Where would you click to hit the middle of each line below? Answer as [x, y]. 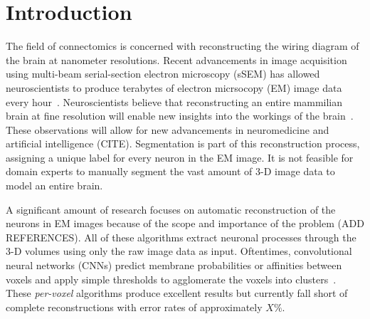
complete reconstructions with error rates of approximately [134, 307]
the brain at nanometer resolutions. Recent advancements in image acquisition [176, 59]
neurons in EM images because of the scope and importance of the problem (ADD [185, 223]
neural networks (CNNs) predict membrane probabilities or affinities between [174, 265]
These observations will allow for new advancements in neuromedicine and [168, 129]
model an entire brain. [54, 185]
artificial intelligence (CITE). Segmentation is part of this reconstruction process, [183, 143]
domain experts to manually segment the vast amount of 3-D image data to [170, 171]
